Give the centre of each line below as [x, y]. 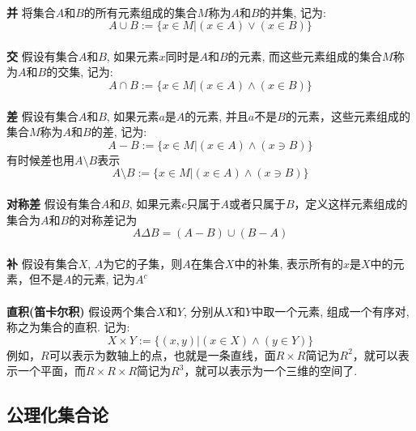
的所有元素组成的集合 [140, 12]
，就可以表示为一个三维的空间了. [271, 371]
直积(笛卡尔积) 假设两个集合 [82, 311]
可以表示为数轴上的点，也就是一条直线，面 [162, 354]
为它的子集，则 [143, 263]
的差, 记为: [119, 132]
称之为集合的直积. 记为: [68, 327]
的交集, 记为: [80, 72]
